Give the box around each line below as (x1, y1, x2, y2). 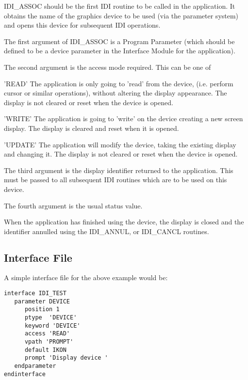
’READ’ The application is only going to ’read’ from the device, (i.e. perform (4, 78, 233, 88)
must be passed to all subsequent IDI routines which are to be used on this (4, 174, 227, 185)
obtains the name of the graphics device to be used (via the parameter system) (4, 10, 239, 20)
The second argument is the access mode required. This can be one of (4, 62, 211, 72)
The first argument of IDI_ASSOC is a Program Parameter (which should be (4, 36, 235, 46)
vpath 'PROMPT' (24, 338, 74, 346)
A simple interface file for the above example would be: (4, 272, 168, 283)
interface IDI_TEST (4, 290, 66, 297)
